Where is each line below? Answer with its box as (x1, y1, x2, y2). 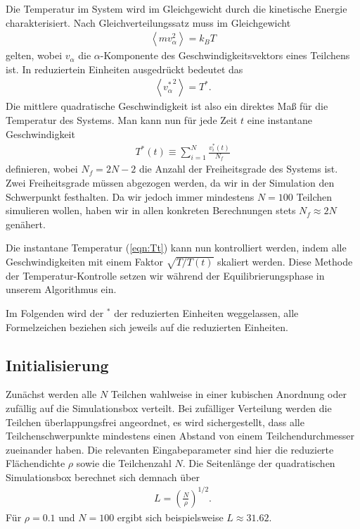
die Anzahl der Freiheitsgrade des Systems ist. (139, 161, 338, 176)
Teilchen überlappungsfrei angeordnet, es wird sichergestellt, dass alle (6, 414, 304, 429)
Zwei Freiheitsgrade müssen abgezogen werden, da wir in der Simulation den (6, 175, 335, 189)
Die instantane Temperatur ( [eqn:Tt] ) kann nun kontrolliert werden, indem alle (6, 240, 347, 255)
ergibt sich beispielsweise (117, 510, 224, 524)
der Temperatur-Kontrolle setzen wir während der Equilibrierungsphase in (6, 268, 325, 282)
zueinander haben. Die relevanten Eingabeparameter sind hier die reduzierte (6, 442, 334, 456)
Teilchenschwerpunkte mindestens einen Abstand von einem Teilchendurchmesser (6, 428, 354, 443)
